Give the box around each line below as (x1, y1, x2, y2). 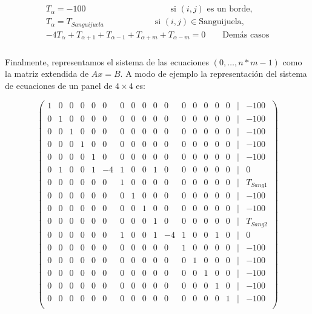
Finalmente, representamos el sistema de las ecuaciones (5, 55, 210, 68)
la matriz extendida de (5, 67, 89, 80)
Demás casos (222, 30, 270, 39)
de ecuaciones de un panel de (5, 79, 113, 91)
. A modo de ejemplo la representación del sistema (120, 67, 307, 80)
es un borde (207, 5, 250, 14)
